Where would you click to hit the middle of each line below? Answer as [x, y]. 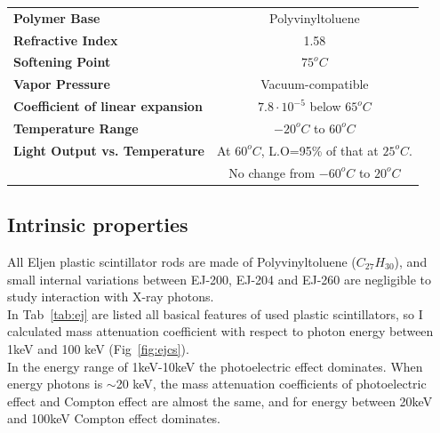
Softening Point [62, 62]
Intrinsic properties [98, 225]
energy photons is [55, 384]
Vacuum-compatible [315, 84]
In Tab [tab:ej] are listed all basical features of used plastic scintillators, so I [215, 313]
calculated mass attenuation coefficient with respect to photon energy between [220, 331]
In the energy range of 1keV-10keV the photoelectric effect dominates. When [215, 366]
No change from [272, 172]
